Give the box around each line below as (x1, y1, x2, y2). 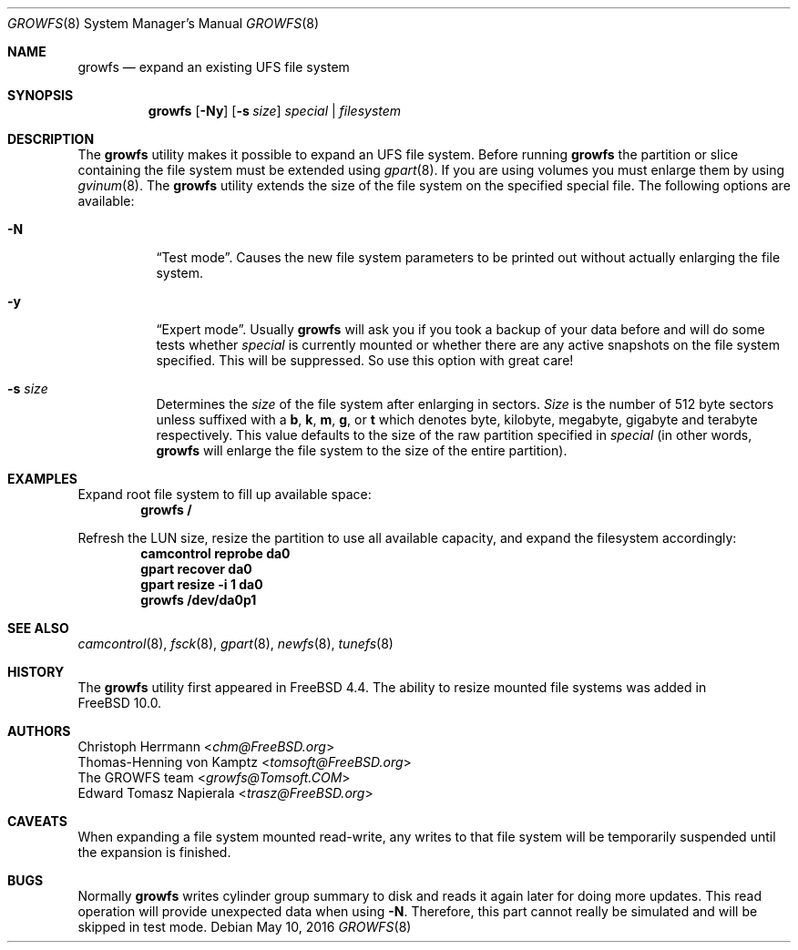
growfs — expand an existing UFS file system (77, 59, 350, 75)
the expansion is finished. (77, 844, 231, 860)
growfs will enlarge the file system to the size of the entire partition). (156, 443, 568, 458)
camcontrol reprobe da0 (140, 546, 291, 561)
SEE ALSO (7, 620, 69, 636)
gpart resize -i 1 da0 (140, 577, 263, 592)
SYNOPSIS (7, 87, 74, 103)
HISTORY (7, 664, 65, 679)
